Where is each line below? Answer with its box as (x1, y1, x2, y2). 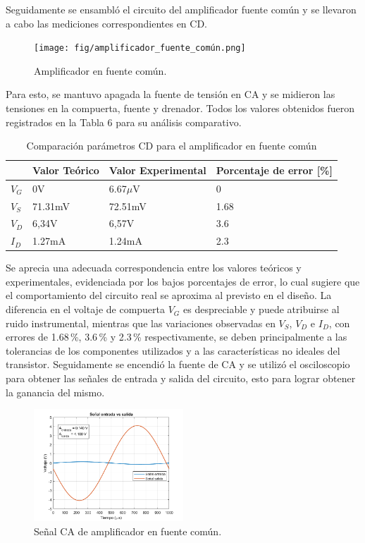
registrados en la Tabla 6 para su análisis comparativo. (6, 114, 242, 129)
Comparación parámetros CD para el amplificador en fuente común (26, 138, 317, 153)
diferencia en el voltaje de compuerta (6, 302, 166, 317)
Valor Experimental (109, 162, 206, 177)
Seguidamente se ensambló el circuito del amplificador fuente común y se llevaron (6, 2, 357, 16)
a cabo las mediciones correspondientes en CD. (6, 16, 207, 30)
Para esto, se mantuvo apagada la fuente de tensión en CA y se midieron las (6, 87, 335, 102)
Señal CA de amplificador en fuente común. (34, 523, 222, 538)
